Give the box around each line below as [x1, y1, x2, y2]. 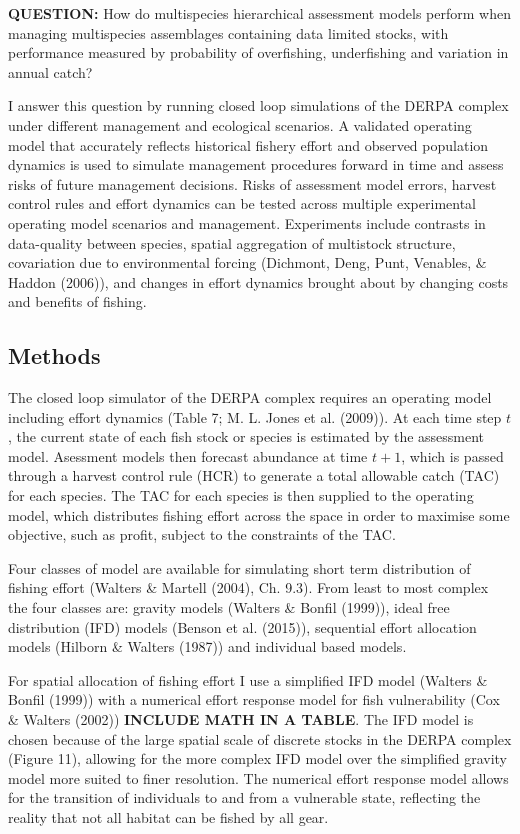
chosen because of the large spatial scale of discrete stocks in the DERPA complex [8, 728, 512, 749]
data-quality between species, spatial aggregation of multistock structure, [8, 232, 456, 253]
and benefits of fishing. [8, 291, 147, 312]
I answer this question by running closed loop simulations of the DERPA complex [8, 95, 509, 116]
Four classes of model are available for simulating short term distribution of [8, 557, 471, 578]
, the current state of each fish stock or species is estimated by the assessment [8, 426, 485, 447]
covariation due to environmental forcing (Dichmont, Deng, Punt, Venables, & [8, 252, 487, 273]
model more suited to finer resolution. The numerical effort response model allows [8, 767, 509, 788]
